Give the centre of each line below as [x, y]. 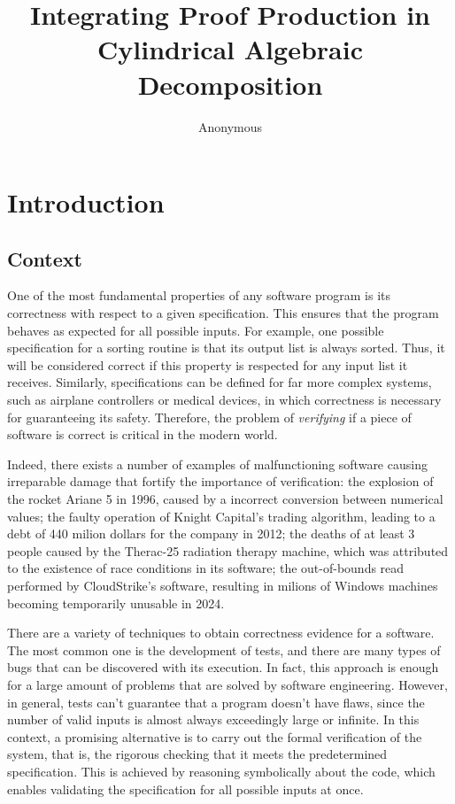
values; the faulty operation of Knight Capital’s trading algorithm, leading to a [221, 516]
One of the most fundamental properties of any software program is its [199, 295]
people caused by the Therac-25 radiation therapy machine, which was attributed [228, 550]
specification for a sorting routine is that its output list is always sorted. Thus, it [226, 348]
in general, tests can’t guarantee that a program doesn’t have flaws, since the [216, 702]
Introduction [86, 202]
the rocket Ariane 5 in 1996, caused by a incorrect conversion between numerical [225, 499]
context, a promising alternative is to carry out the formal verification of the [215, 736]
